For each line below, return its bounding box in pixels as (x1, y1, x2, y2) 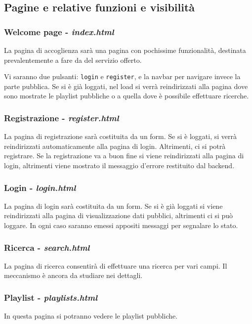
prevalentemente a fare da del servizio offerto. (4, 54, 142, 65)
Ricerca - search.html (4, 241, 90, 253)
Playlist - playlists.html (4, 291, 98, 303)
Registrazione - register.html (4, 111, 119, 124)
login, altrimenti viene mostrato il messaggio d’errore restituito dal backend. (4, 160, 235, 171)
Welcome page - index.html (4, 25, 114, 38)
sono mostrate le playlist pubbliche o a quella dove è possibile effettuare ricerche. (4, 91, 249, 101)
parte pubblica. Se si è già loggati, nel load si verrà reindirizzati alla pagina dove (4, 81, 248, 91)
